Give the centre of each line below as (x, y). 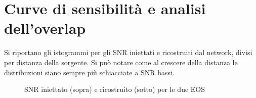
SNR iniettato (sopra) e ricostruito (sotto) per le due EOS (115, 89)
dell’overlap (45, 28)
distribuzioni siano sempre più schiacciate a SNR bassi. (89, 72)
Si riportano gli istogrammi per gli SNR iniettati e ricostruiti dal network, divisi (128, 52)
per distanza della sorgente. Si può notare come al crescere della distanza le (121, 62)
